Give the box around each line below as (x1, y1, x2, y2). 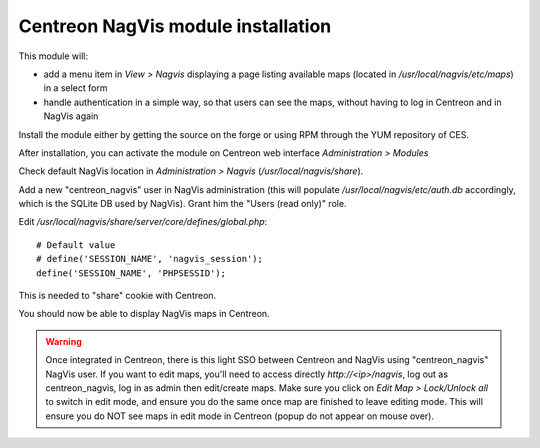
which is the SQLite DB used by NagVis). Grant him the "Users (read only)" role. (18, 198, 347, 210)
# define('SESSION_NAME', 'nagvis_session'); (36, 253, 264, 265)
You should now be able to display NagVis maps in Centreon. (18, 308, 270, 320)
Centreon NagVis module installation (18, 15, 332, 37)
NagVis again (43, 110, 99, 122)
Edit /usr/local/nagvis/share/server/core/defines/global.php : (18, 216, 268, 228)
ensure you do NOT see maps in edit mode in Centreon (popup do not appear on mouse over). (45, 410, 435, 422)
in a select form (43, 82, 108, 94)
